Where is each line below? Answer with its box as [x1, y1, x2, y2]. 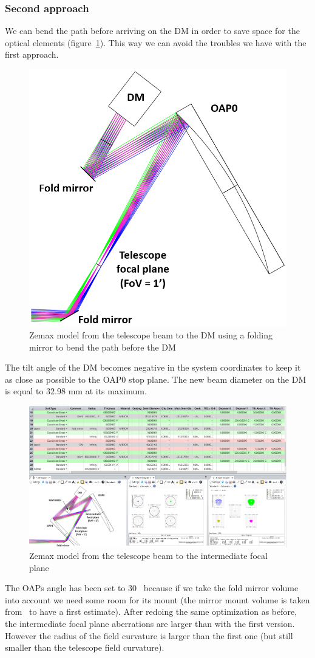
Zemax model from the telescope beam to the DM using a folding [29, 329, 273, 341]
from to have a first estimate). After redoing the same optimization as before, [5, 605, 297, 618]
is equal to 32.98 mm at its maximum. [5, 385, 147, 397]
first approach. [5, 48, 59, 61]
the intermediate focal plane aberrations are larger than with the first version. [5, 617, 295, 630]
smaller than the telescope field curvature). [5, 641, 164, 654]
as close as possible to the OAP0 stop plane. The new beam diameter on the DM [5, 372, 307, 385]
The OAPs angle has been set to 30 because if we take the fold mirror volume [5, 581, 299, 594]
